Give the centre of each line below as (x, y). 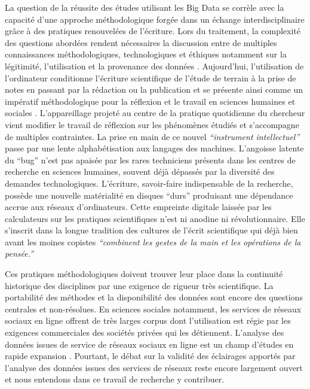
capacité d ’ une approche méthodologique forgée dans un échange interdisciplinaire (155, 19)
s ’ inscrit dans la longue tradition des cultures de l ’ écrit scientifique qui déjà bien (151, 230)
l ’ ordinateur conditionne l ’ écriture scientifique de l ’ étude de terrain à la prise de (151, 78)
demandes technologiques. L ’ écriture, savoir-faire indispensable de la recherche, (149, 183)
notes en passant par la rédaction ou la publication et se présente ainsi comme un (154, 89)
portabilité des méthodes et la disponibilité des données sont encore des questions (154, 297)
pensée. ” (19, 253)
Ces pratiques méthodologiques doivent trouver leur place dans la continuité (144, 274)
